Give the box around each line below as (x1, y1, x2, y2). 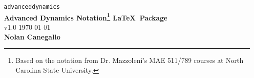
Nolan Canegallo (4, 31, 61, 41)
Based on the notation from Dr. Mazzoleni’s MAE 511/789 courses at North (15, 55, 244, 65)
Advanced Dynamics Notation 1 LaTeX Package (4, 11, 168, 22)
